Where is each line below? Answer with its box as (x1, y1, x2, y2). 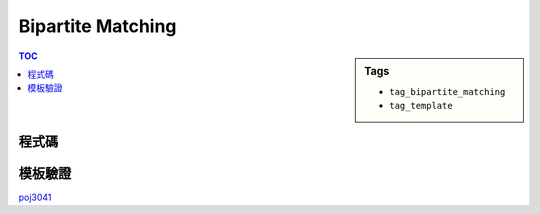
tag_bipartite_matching (389, 86, 506, 97)
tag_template (389, 100, 454, 112)
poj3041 (18, 191, 52, 203)
